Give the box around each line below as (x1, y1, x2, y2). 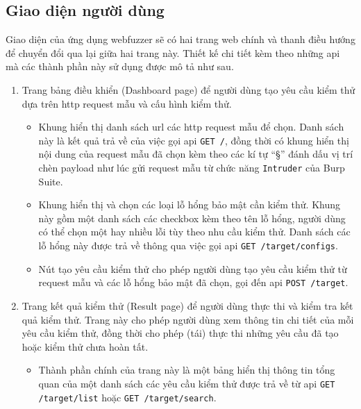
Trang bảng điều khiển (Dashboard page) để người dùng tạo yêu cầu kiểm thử (22, 82, 355, 97)
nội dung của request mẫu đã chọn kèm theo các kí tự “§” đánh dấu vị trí (38, 147, 353, 161)
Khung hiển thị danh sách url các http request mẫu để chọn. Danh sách (38, 119, 344, 134)
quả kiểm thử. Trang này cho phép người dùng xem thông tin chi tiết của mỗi (22, 312, 354, 326)
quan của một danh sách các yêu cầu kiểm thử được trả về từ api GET (38, 376, 335, 390)
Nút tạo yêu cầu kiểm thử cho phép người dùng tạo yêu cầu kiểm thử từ (38, 261, 347, 276)
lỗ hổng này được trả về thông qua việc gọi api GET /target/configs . (38, 238, 338, 253)
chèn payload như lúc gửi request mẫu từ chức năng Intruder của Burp (38, 160, 345, 175)
